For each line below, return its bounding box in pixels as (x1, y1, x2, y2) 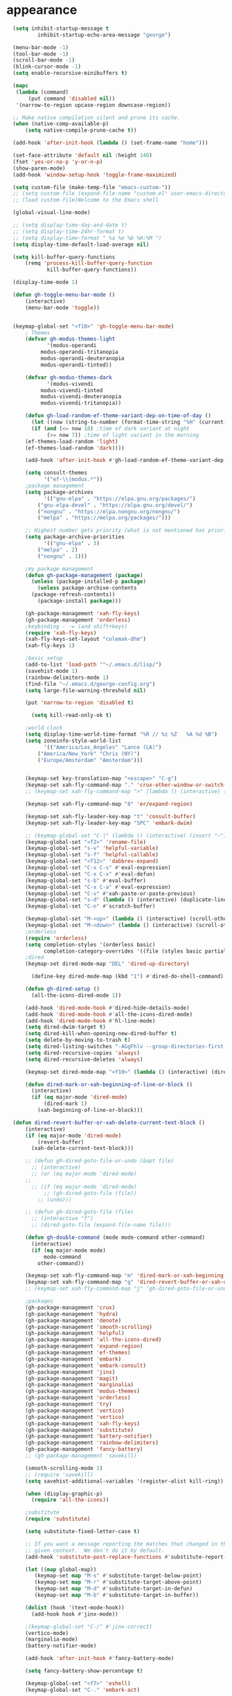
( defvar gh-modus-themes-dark (24, 373, 112, 381)
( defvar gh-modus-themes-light (24, 335, 116, 343)
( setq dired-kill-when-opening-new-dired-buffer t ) (24, 1030, 177, 1037)
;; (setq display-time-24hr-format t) (12, 228, 125, 235)
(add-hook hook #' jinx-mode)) (31, 1610, 118, 1618)
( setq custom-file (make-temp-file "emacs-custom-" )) (12, 184, 171, 191)
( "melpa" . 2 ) (37, 546, 78, 553)
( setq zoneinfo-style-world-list (24, 737, 122, 744)
